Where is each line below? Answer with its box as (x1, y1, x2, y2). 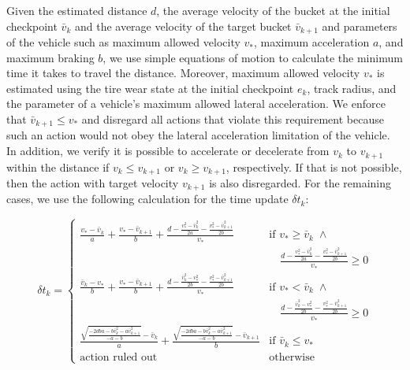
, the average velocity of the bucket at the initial (156, 2, 390, 18)
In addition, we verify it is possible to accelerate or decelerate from (6, 142, 330, 159)
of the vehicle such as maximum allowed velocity (6, 34, 240, 50)
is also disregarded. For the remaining (209, 174, 392, 191)
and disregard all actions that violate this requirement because (81, 111, 384, 128)
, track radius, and (307, 80, 397, 96)
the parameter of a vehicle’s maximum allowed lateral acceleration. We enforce (6, 95, 386, 112)
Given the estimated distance (6, 2, 147, 18)
